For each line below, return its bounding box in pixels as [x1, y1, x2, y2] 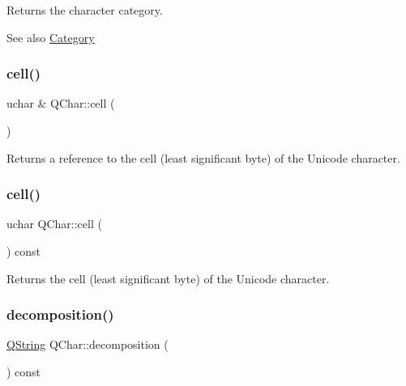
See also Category [6, 28, 95, 45]
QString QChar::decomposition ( [6, 336, 169, 353]
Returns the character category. [6, 2, 163, 18]
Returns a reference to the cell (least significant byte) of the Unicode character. [6, 149, 400, 166]
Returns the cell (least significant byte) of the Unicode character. [6, 269, 330, 286]
